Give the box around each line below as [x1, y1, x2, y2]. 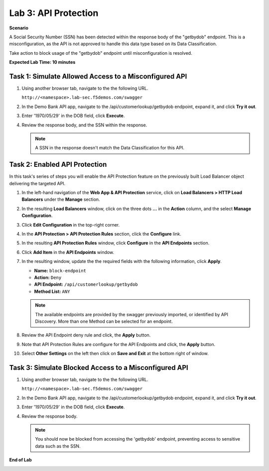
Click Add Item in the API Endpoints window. [21, 249, 115, 255]
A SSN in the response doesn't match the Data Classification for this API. [35, 145, 184, 151]
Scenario [9, 25, 28, 31]
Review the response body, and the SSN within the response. [21, 122, 147, 128]
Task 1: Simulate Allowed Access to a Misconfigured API [9, 72, 187, 81]
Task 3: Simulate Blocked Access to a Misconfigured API [9, 363, 189, 372]
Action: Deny [34, 274, 62, 280]
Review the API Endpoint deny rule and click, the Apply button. [21, 332, 151, 338]
